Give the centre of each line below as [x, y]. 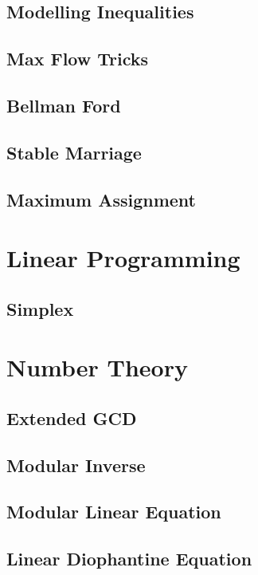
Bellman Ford [64, 105]
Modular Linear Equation [114, 512]
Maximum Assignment [101, 199]
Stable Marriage [74, 152]
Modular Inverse [76, 465]
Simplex [40, 308]
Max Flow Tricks [78, 59]
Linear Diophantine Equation [129, 559]
